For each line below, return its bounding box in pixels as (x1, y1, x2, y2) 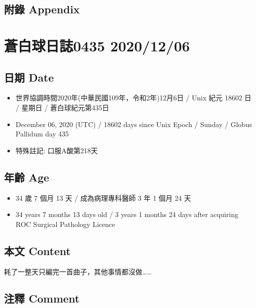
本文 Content (4, 243, 71, 258)
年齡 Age (4, 169, 49, 184)
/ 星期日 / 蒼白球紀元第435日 (15, 102, 109, 112)
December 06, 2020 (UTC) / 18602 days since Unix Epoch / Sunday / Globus (15, 119, 252, 129)
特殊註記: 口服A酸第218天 (15, 145, 98, 155)
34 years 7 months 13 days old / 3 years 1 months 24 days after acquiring (15, 209, 238, 220)
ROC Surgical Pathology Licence (15, 219, 115, 229)
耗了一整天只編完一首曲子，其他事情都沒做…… (4, 266, 152, 276)
